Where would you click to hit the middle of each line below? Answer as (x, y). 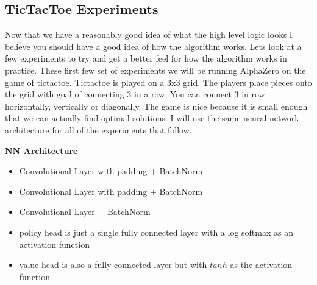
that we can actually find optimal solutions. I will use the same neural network (152, 118)
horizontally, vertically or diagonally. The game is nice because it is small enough (156, 106)
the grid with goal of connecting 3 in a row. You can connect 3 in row (135, 94)
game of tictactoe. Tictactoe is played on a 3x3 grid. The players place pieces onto (158, 82)
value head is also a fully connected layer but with (113, 265)
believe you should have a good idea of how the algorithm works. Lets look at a (153, 46)
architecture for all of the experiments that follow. (98, 129)
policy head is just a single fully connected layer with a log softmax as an (156, 232)
